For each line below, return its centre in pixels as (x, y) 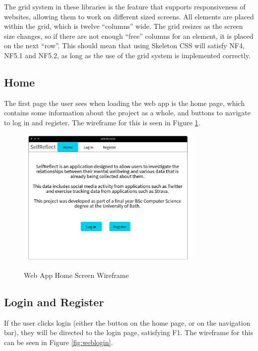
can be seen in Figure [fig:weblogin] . (59, 342)
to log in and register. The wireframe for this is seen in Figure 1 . (102, 122)
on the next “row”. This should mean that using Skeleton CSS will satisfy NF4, (124, 45)
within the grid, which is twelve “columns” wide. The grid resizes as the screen (124, 26)
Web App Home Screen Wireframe (76, 275)
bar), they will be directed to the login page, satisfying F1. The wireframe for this (129, 332)
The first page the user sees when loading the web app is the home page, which (124, 103)
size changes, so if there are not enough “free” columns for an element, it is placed (129, 36)
